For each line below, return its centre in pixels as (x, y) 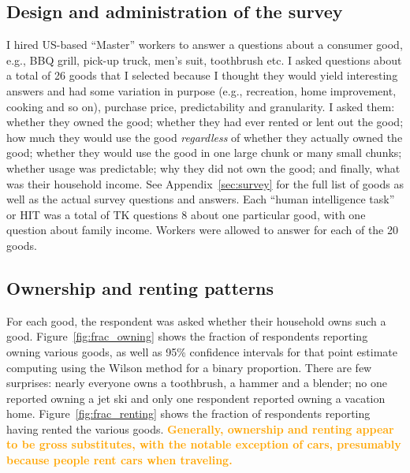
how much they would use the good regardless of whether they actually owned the (205, 137)
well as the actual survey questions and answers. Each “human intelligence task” (201, 199)
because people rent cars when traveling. (119, 460)
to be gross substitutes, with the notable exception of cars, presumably (204, 444)
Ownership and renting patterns (140, 287)
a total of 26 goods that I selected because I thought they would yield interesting (202, 75)
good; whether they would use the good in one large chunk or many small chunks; (204, 153)
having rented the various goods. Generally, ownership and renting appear (200, 428)
